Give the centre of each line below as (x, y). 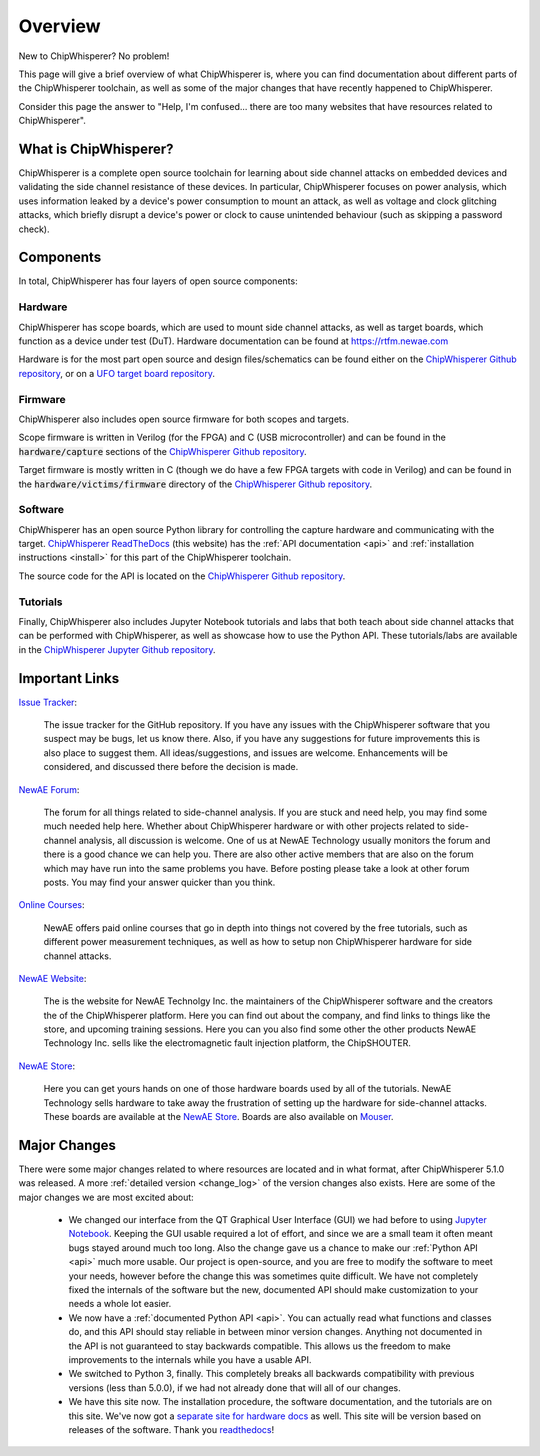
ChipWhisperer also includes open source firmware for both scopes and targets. (184, 419)
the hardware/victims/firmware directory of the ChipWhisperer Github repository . (195, 484)
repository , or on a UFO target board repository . (116, 373)
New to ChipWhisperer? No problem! (94, 56)
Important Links (69, 678)
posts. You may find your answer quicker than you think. (159, 882)
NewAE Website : (52, 978)
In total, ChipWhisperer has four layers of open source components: (158, 281)
